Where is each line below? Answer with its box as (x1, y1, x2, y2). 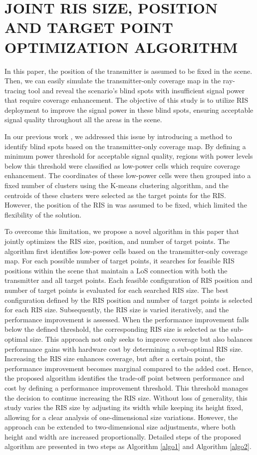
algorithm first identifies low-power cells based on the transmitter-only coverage (4, 245, 248, 256)
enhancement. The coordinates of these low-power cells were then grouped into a (4, 170, 251, 181)
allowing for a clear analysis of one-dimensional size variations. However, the (4, 412, 238, 422)
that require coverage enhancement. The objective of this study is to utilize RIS (4, 95, 249, 105)
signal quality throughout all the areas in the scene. (4, 114, 162, 125)
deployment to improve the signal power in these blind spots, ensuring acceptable (4, 104, 254, 115)
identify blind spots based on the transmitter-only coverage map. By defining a (4, 141, 246, 151)
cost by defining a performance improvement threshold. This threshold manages (4, 382, 249, 393)
